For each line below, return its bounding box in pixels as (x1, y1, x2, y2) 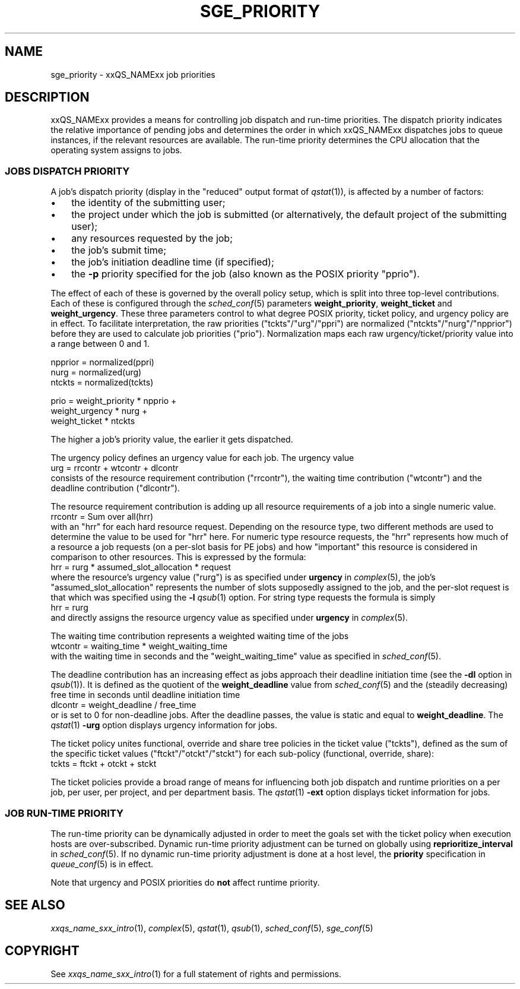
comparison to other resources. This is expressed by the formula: (50, 552, 306, 563)
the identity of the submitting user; (71, 197, 226, 209)
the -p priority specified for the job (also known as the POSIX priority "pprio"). (71, 268, 420, 280)
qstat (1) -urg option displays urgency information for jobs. (50, 720, 278, 731)
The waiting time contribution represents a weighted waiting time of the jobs (50, 631, 349, 642)
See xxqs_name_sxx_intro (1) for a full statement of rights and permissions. (50, 968, 341, 979)
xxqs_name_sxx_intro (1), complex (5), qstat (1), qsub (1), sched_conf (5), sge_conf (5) (50, 922, 373, 933)
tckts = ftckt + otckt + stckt (50, 759, 157, 769)
